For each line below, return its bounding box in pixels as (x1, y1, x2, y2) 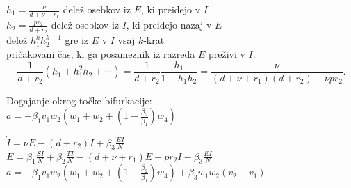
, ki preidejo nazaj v (126, 17, 212, 32)
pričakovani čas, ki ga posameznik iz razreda (6, 47, 195, 61)
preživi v (208, 47, 245, 61)
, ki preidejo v (140, 2, 201, 16)
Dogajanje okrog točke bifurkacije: (6, 93, 152, 107)
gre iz (65, 33, 89, 47)
